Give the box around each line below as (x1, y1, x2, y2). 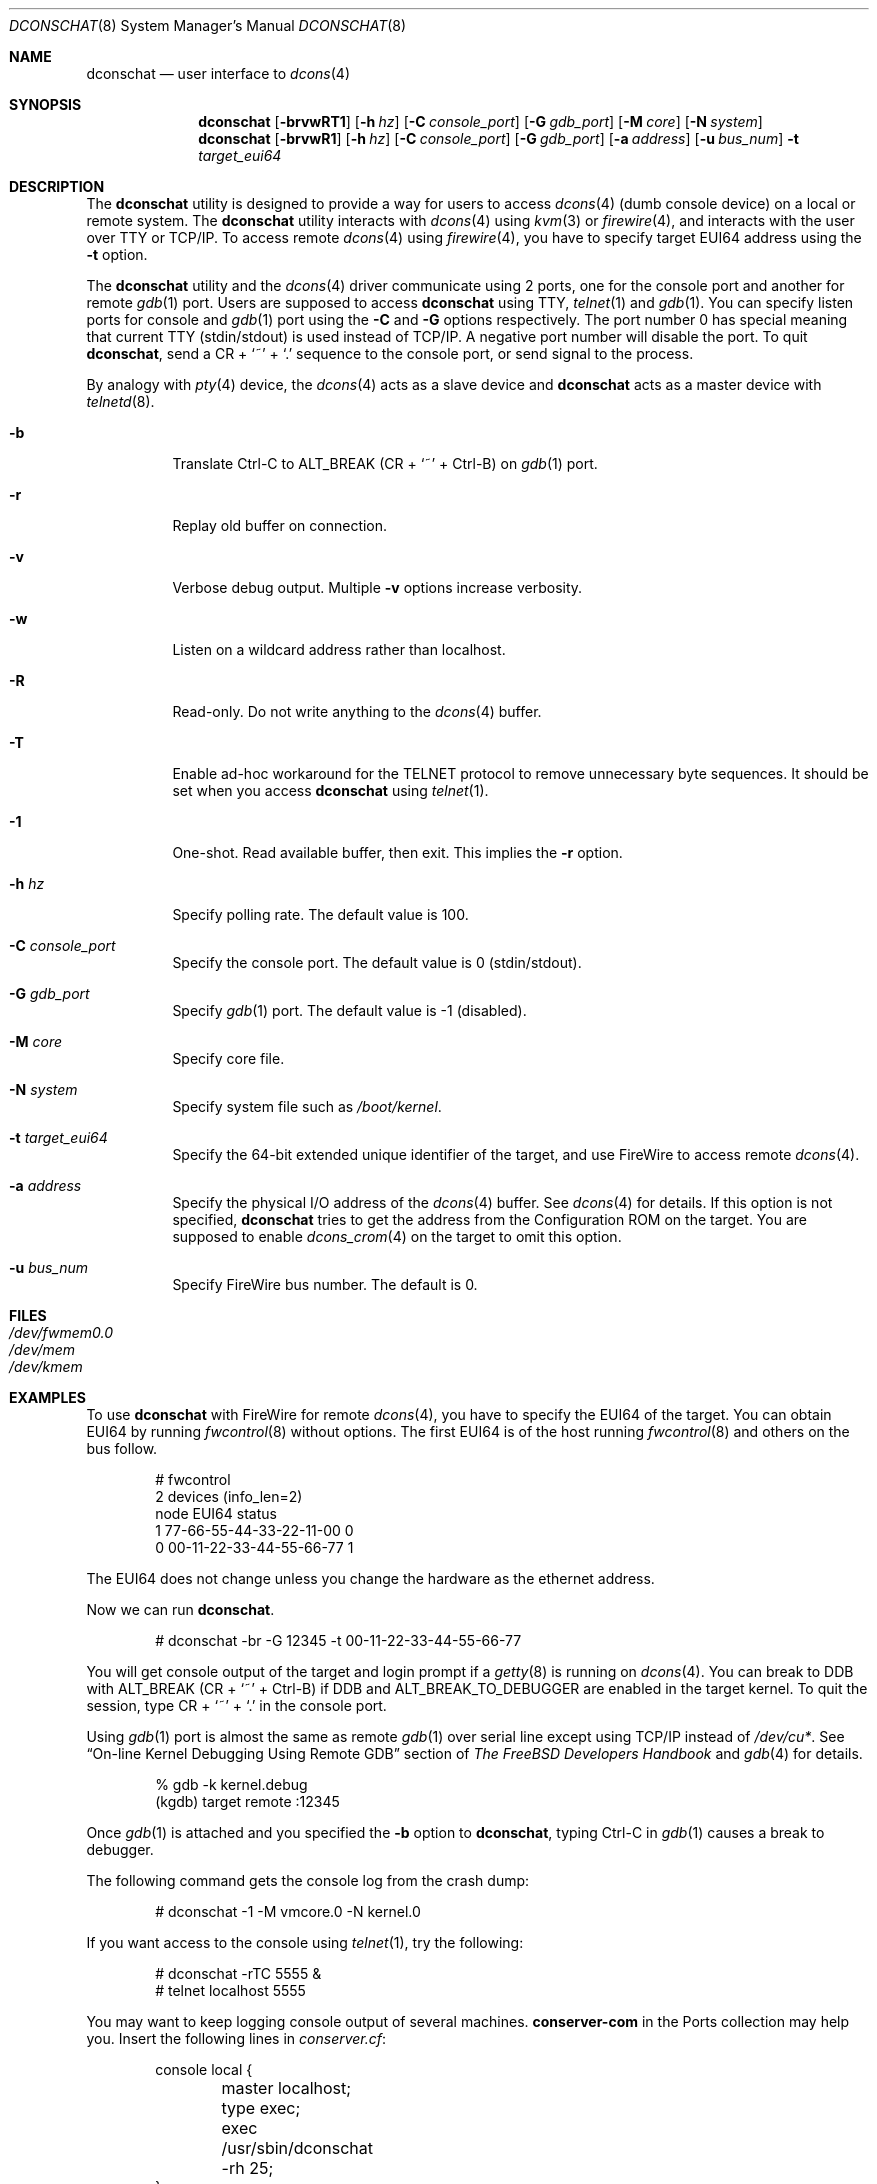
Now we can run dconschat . (86, 1601, 275, 1618)
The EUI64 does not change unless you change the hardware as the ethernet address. (86, 1570, 655, 1587)
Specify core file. (172, 1050, 285, 1067)
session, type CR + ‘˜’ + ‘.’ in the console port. (86, 1697, 387, 1714)
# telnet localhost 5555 (155, 1982, 306, 1999)
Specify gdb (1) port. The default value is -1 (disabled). (172, 1002, 527, 1019)
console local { (155, 2061, 253, 2078)
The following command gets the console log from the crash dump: (86, 1872, 530, 1889)
